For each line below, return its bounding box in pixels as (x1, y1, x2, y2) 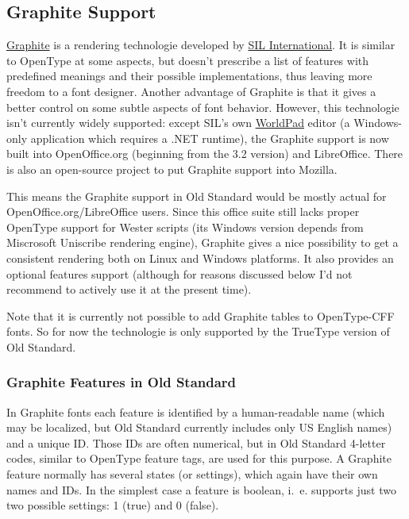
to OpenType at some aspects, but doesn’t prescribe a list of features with (6, 52, 369, 68)
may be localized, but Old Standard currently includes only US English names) (6, 419, 392, 436)
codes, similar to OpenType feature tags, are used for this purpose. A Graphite (6, 450, 392, 467)
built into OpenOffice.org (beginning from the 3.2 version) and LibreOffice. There (6, 145, 403, 162)
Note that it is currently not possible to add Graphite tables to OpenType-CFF (6, 307, 395, 324)
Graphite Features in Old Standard (6, 372, 237, 392)
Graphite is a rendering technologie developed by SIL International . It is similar (6, 37, 395, 53)
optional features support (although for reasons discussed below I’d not (6, 265, 353, 282)
